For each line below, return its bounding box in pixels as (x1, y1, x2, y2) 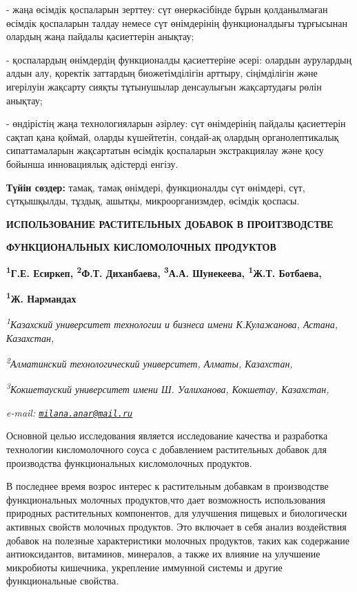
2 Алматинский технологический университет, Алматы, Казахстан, (6, 354, 293, 370)
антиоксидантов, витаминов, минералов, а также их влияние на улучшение (6, 546, 320, 561)
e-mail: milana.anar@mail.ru (6, 405, 133, 419)
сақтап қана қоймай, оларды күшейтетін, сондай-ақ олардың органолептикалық (6, 129, 339, 144)
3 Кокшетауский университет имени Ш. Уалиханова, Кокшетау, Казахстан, (6, 380, 329, 397)
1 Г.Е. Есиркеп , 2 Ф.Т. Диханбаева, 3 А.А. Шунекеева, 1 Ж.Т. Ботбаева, (6, 263, 322, 280)
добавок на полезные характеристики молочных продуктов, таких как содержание (6, 533, 350, 547)
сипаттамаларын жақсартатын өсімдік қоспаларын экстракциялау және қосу (6, 143, 324, 157)
